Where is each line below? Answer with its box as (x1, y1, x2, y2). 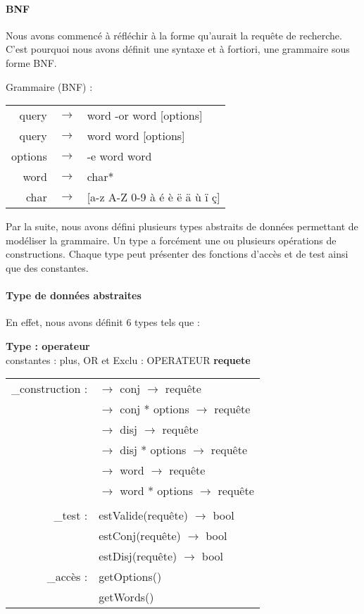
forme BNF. (6, 55, 57, 70)
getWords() (99, 589, 154, 606)
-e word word (87, 148, 152, 165)
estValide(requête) (99, 507, 188, 524)
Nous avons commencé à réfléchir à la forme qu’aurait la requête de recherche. (6, 27, 342, 42)
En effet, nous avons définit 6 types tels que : (6, 315, 200, 330)
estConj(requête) (99, 527, 181, 544)
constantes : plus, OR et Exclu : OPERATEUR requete (6, 352, 251, 367)
